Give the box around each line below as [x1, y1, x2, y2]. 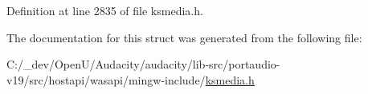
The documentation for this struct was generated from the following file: [6, 29, 362, 45]
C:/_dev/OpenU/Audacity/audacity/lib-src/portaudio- [6, 56, 280, 72]
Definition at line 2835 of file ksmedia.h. [6, 2, 203, 18]
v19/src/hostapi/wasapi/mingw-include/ [6, 71, 206, 88]
